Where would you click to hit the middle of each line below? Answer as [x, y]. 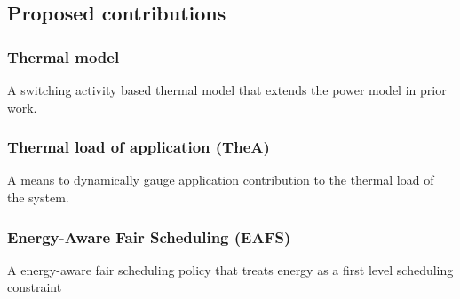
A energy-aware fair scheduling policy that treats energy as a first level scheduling [230, 269]
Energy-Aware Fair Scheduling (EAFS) [149, 236]
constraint [35, 287]
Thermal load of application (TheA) [139, 147]
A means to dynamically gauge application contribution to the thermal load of [221, 180]
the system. [38, 197]
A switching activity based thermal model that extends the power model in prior [227, 90]
